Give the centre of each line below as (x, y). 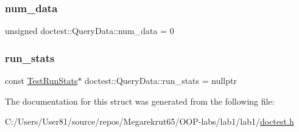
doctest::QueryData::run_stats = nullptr (161, 81)
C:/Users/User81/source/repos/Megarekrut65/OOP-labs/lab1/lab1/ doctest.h (149, 121)
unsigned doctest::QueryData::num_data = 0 (90, 31)
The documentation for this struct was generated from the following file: (140, 101)
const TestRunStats (41, 81)
